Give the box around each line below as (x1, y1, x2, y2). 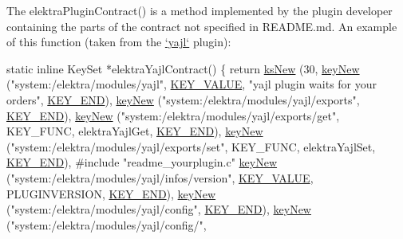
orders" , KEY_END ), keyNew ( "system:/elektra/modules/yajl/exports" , (6, 91, 360, 108)
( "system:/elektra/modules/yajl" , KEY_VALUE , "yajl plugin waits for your (6, 76, 377, 92)
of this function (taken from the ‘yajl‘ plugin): (6, 33, 231, 50)
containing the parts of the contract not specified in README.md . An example (6, 18, 397, 34)
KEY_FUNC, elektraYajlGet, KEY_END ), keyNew (6, 123, 263, 139)
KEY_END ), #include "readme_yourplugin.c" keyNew (6, 154, 278, 170)
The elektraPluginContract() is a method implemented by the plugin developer (6, 2, 393, 18)
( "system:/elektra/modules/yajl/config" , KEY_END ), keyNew (6, 201, 311, 217)
